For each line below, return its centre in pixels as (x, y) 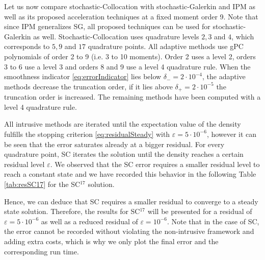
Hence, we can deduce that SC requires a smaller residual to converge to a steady (131, 201)
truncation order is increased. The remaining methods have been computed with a (132, 97)
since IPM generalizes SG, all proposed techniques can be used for (107, 26)
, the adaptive (224, 76)
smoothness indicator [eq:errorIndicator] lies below (83, 76)
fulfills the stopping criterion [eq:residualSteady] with (87, 134)
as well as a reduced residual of (89, 221)
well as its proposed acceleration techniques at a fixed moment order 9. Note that (131, 16)
